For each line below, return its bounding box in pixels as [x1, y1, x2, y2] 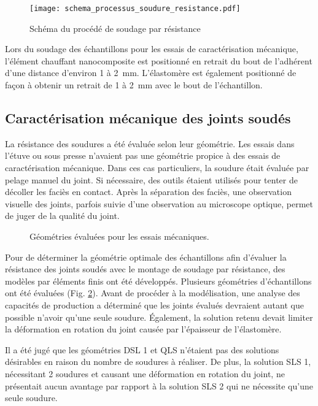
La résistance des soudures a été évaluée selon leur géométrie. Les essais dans [5, 137, 295, 150]
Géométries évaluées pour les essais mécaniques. [29, 229, 209, 242]
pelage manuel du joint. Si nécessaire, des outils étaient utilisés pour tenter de [5, 173, 298, 186]
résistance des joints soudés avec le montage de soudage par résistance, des [5, 262, 285, 275]
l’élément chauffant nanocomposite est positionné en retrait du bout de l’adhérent [5, 54, 312, 67]
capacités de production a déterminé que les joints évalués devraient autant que [5, 298, 304, 311]
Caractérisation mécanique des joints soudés [5, 109, 291, 128]
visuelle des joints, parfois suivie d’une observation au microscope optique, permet [5, 197, 313, 210]
